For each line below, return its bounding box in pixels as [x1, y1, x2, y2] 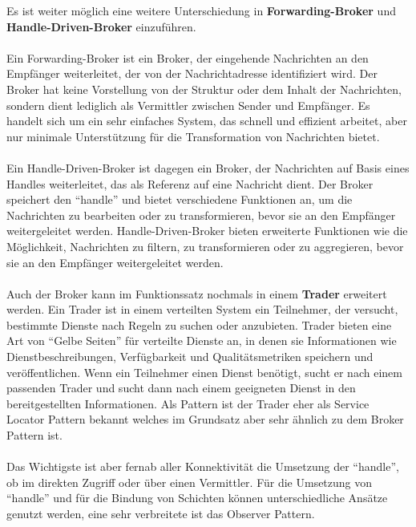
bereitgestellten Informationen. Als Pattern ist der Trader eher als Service [6, 395, 370, 411]
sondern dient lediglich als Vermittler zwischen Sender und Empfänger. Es [6, 96, 370, 113]
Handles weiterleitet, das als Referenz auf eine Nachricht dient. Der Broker [6, 175, 374, 192]
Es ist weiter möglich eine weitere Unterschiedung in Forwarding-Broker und [6, 2, 396, 18]
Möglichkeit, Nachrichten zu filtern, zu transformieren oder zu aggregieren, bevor [6, 237, 404, 254]
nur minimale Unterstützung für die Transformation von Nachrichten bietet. [6, 128, 380, 144]
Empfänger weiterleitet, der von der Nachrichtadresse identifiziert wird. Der [6, 65, 378, 82]
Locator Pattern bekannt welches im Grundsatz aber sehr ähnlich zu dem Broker [6, 411, 404, 428]
